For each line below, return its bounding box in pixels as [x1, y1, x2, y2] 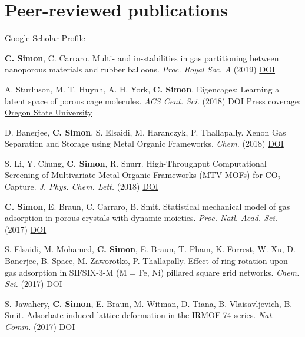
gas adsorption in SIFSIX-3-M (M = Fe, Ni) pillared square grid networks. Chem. [5, 266, 300, 278]
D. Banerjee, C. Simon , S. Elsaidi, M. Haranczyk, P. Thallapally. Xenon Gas [5, 125, 286, 138]
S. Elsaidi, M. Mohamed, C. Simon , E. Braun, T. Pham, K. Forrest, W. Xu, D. [5, 243, 296, 255]
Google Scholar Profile [5, 32, 85, 44]
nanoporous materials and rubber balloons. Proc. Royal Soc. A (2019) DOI [5, 63, 276, 75]
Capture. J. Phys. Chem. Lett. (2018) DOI [5, 180, 158, 193]
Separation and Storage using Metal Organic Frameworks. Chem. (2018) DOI [5, 137, 284, 150]
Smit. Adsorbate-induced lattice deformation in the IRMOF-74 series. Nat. [5, 309, 274, 321]
